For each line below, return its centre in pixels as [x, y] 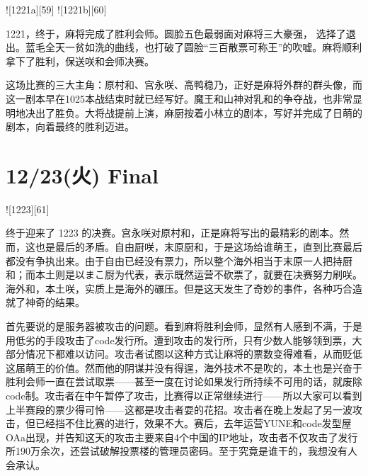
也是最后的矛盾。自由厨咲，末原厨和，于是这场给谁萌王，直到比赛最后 [199, 247]
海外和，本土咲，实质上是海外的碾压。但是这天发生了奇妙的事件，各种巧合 [179, 288]
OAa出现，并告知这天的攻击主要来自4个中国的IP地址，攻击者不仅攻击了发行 [182, 437]
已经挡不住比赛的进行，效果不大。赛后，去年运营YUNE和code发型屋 [193, 423]
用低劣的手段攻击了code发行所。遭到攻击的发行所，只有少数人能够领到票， [179, 340]
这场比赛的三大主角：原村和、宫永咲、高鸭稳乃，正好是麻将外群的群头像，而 [184, 85]
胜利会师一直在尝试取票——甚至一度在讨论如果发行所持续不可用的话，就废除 [184, 381]
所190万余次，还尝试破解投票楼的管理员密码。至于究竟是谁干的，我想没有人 [182, 451]
